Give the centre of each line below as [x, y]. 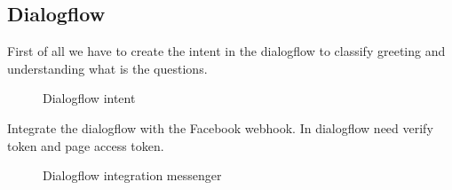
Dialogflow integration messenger [132, 175]
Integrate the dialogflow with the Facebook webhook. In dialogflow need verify [220, 127]
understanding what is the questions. [107, 68]
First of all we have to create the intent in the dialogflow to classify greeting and [226, 51]
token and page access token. [86, 145]
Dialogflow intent [89, 98]
